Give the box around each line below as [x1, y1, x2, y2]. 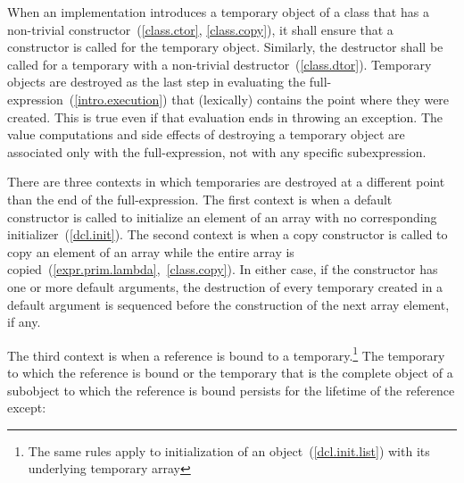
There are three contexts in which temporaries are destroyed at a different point [7, 172, 445, 191]
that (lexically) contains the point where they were [171, 89, 450, 108]
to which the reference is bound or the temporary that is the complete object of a [7, 362, 453, 381]
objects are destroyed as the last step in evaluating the [7, 72, 306, 91]
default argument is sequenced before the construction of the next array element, [7, 295, 450, 313]
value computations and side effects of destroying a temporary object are [7, 125, 405, 144]
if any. [7, 312, 41, 331]
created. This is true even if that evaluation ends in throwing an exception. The [7, 107, 443, 126]
